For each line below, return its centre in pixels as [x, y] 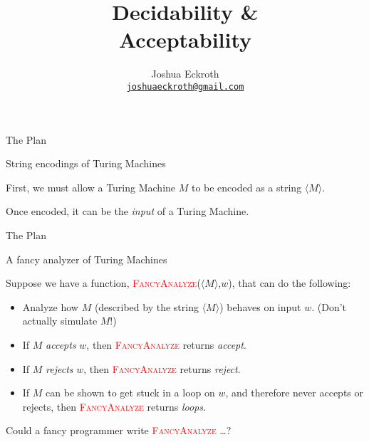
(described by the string [146, 306]
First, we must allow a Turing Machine [91, 187]
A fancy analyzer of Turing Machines [87, 259]
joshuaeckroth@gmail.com [185, 86]
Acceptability [185, 40]
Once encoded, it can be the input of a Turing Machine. [128, 211]
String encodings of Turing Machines [86, 163]
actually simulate [60, 321]
